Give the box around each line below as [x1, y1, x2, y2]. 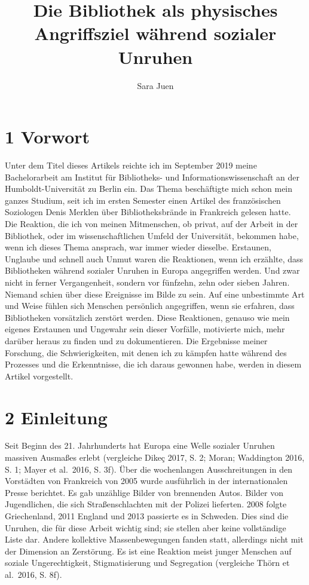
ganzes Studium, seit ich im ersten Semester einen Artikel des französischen [5, 194, 281, 206]
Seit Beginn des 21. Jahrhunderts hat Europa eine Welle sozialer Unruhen [5, 439, 275, 452]
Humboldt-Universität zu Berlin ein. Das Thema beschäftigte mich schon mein [5, 182, 293, 195]
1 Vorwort [5, 124, 90, 149]
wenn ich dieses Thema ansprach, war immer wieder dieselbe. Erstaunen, [5, 241, 272, 253]
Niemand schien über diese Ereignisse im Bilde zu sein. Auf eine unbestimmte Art [5, 287, 305, 300]
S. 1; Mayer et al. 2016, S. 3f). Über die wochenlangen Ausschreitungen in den [5, 463, 292, 475]
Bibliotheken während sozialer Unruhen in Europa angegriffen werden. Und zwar [5, 264, 300, 277]
